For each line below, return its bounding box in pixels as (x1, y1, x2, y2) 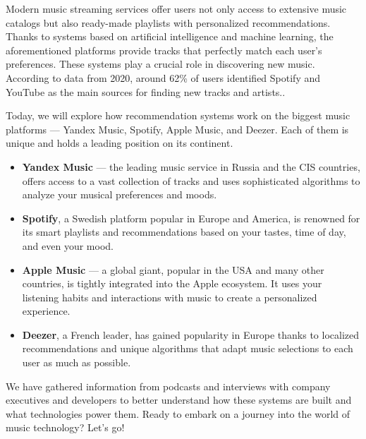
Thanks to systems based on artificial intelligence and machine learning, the (6, 29, 334, 44)
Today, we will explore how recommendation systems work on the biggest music (6, 108, 350, 123)
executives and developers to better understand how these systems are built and (6, 392, 352, 407)
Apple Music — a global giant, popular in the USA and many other (22, 262, 324, 277)
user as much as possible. (22, 355, 131, 370)
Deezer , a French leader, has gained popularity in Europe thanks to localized (22, 327, 359, 342)
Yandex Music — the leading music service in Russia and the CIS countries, (22, 159, 360, 174)
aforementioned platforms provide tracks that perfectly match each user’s (6, 42, 322, 57)
